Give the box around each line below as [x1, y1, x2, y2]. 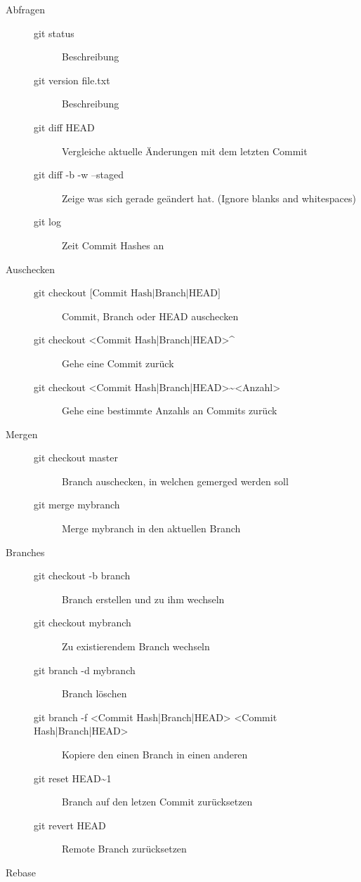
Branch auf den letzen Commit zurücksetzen [62, 794, 253, 809]
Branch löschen [62, 686, 127, 701]
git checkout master [34, 450, 118, 465]
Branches [6, 544, 45, 559]
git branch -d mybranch [34, 662, 136, 677]
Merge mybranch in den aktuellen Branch [62, 521, 241, 536]
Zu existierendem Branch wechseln [62, 639, 210, 654]
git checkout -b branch [34, 568, 131, 583]
